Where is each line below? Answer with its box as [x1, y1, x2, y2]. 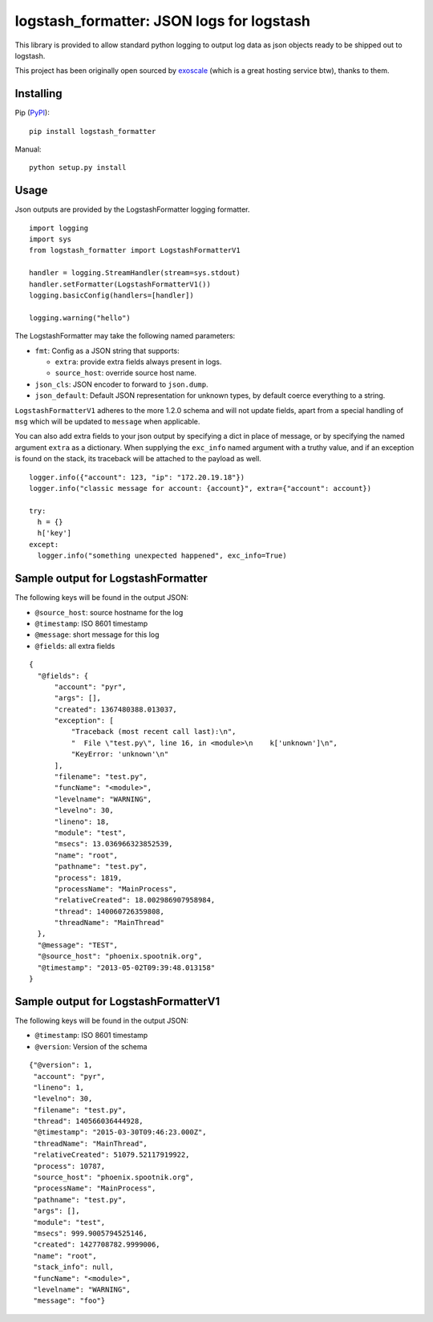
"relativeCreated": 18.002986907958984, [54, 895, 216, 905]
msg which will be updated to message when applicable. [14, 416, 200, 426]
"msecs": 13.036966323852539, [54, 839, 173, 849]
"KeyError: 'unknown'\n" [71, 750, 169, 759]
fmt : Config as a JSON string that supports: [34, 346, 180, 355]
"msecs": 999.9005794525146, [33, 1228, 148, 1238]
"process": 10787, [33, 1162, 106, 1170]
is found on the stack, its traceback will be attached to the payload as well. [14, 454, 262, 464]
